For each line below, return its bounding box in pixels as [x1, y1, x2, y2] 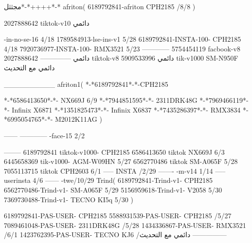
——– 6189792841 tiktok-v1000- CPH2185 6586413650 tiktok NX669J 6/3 [4, 146, 225, 157]
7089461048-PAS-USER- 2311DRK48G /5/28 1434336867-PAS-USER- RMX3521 [4, 220, 246, 230]
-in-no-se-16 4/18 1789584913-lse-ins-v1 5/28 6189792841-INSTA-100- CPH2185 [4, 34, 241, 44]
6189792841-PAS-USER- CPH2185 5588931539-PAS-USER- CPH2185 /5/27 [4, 211, 232, 221]
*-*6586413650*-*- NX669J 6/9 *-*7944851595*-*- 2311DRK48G [4, 95, 198, 105]
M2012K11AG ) [54, 114, 102, 124]
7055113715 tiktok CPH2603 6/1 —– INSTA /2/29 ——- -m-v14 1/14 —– [4, 165, 226, 176]
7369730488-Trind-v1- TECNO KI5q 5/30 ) [4, 194, 133, 204]
